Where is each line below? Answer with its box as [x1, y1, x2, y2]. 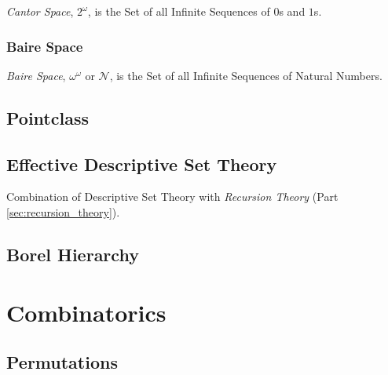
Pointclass [6, 105, 89, 129]
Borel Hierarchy [6, 242, 139, 266]
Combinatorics [6, 296, 167, 328]
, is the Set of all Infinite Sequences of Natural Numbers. [109, 67, 383, 83]
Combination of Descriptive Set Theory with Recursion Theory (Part [6, 188, 339, 205]
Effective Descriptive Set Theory [6, 151, 277, 176]
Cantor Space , [6, 3, 74, 19]
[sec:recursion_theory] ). [6, 203, 120, 220]
